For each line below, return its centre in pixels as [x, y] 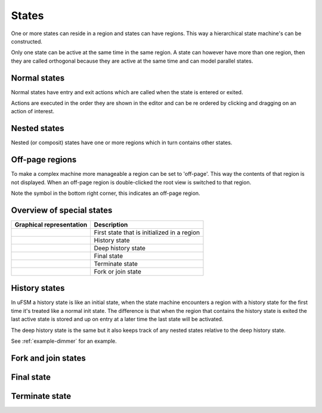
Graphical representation [51, 225]
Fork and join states [48, 358]
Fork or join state [117, 271]
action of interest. [33, 111]
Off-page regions [44, 160]
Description [111, 225]
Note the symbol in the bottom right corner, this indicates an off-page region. [106, 193]
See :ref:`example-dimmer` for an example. [64, 341]
